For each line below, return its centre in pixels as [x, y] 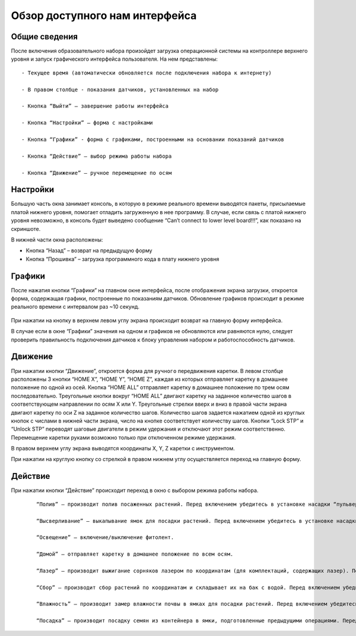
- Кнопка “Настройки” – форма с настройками [88, 123]
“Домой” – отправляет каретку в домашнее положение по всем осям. [135, 554]
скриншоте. [26, 228]
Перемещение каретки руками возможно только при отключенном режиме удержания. [123, 437]
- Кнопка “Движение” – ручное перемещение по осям [97, 173]
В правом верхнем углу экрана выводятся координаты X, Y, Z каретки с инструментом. [123, 449]
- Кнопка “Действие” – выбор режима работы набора [97, 156]
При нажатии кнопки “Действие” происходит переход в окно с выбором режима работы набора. [135, 490]
